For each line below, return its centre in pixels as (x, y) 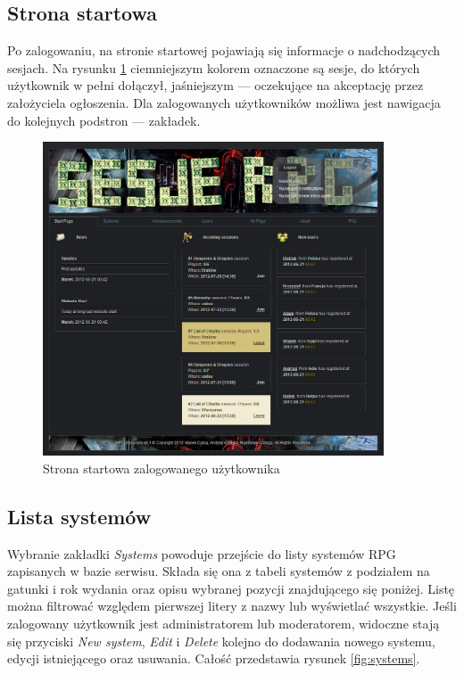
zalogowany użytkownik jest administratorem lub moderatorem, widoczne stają (224, 624)
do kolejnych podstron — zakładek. (104, 120)
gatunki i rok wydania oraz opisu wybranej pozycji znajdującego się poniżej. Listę (231, 588)
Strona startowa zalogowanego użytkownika (162, 468)
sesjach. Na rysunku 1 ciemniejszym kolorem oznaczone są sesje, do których (214, 67)
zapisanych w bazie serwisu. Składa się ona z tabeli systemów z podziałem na (219, 571)
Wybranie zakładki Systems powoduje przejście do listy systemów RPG (202, 553)
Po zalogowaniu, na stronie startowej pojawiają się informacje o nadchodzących (224, 50)
